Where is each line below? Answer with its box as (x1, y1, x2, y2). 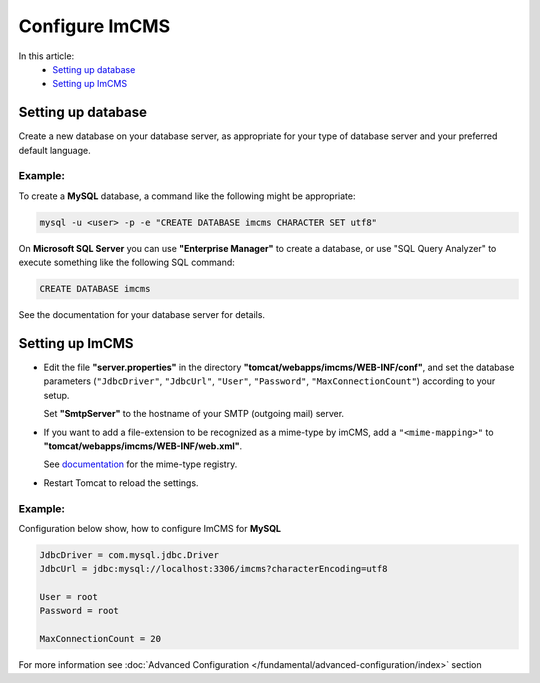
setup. (43, 389, 70, 401)
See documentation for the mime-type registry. (43, 458, 238, 470)
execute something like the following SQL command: (18, 256, 235, 269)
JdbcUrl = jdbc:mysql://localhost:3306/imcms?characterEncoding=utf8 (39, 563, 388, 575)
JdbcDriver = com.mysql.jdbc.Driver (39, 549, 220, 560)
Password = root (39, 605, 120, 617)
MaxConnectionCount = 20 (39, 633, 162, 645)
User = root (39, 591, 99, 603)
